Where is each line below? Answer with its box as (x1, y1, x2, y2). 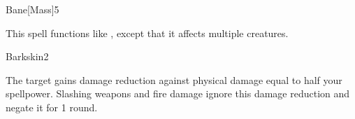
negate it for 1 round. (6, 99, 98, 114)
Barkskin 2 (6, 49, 49, 64)
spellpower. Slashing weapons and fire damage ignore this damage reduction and (6, 86, 350, 101)
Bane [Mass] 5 (6, 2, 59, 16)
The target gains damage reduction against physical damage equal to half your (6, 72, 342, 87)
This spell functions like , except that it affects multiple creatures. (6, 25, 289, 40)
